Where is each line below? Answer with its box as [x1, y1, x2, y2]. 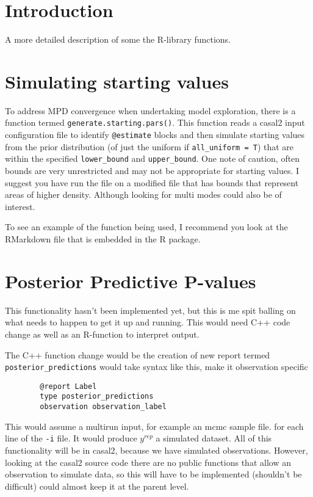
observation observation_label [40, 402, 167, 412]
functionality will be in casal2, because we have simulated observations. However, [5, 444, 308, 456]
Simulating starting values [5, 68, 229, 93]
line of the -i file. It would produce [5, 432, 137, 444]
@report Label [40, 382, 97, 391]
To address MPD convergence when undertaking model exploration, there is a [5, 104, 296, 117]
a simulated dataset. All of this [156, 432, 272, 444]
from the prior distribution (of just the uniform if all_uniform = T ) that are [5, 140, 294, 153]
